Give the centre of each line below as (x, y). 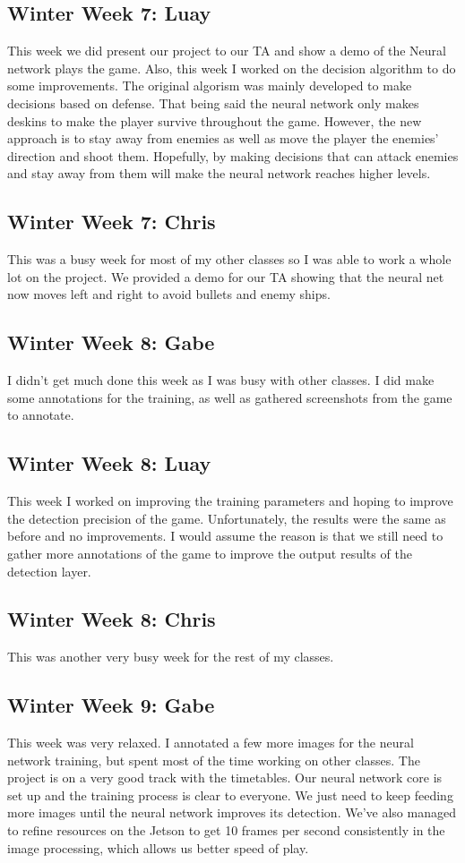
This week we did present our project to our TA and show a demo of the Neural (227, 51)
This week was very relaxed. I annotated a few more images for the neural (211, 743)
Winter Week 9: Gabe (111, 705)
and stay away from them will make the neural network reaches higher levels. (219, 173)
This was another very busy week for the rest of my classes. (171, 657)
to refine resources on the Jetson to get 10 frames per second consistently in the (226, 830)
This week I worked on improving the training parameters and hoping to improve (230, 501)
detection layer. (49, 571)
